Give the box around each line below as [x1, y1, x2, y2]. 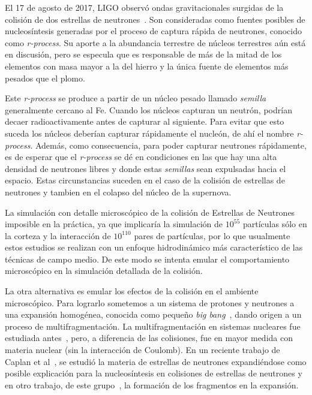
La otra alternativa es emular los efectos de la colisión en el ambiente [5, 285, 259, 297]
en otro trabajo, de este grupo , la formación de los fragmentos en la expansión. [5, 378, 299, 391]
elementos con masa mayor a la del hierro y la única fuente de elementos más [5, 59, 289, 72]
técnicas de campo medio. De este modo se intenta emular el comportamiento [5, 252, 290, 265]
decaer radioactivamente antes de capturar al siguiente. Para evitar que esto [5, 115, 284, 128]
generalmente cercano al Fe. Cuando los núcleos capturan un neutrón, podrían [5, 103, 292, 116]
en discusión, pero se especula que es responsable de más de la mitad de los [5, 48, 282, 61]
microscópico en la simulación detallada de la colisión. [5, 264, 203, 277]
